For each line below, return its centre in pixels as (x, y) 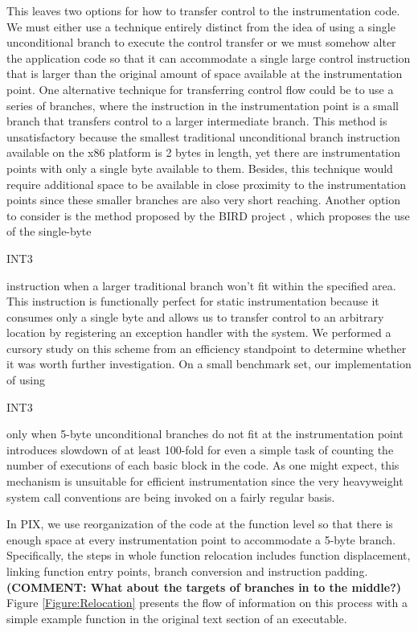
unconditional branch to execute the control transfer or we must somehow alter (201, 42)
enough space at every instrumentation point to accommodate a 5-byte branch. (201, 539)
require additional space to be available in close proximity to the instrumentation (207, 184)
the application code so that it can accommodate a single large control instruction (209, 57)
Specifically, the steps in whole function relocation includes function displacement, (209, 555)
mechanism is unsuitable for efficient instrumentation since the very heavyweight (205, 481)
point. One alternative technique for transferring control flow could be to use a (200, 89)
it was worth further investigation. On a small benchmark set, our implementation (209, 364)
